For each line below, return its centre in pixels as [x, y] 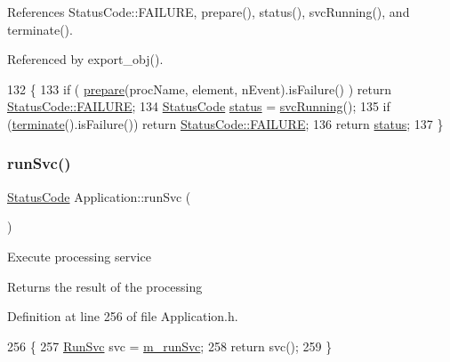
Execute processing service [79, 256]
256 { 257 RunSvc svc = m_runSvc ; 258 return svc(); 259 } [170, 346]
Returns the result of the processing [105, 286]
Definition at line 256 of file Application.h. [123, 316]
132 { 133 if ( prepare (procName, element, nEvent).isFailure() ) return [200, 88]
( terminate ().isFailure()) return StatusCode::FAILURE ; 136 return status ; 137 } [225, 123]
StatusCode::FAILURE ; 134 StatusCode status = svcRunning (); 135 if [199, 106]
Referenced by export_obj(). [85, 59]
